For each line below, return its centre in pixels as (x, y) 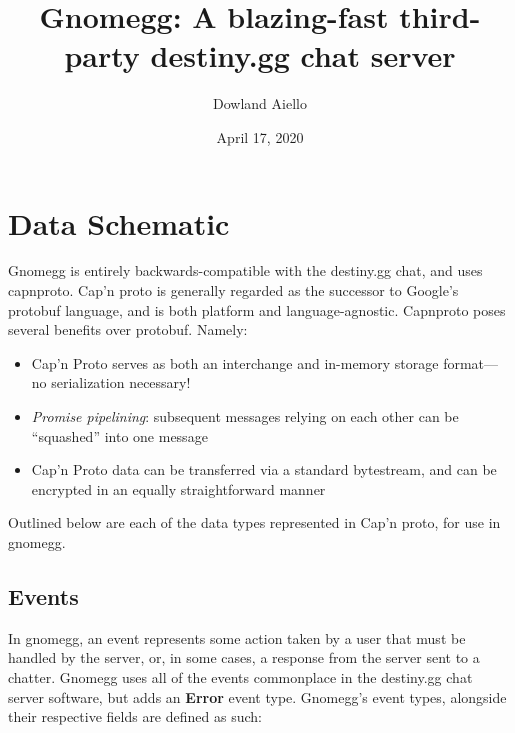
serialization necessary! (121, 382)
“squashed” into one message (119, 435)
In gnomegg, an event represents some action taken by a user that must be (237, 637)
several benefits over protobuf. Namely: (128, 329)
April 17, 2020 (260, 136)
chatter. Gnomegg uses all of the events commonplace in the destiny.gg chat (240, 676)
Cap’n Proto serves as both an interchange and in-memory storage (235, 362)
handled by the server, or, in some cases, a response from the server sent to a (244, 657)
